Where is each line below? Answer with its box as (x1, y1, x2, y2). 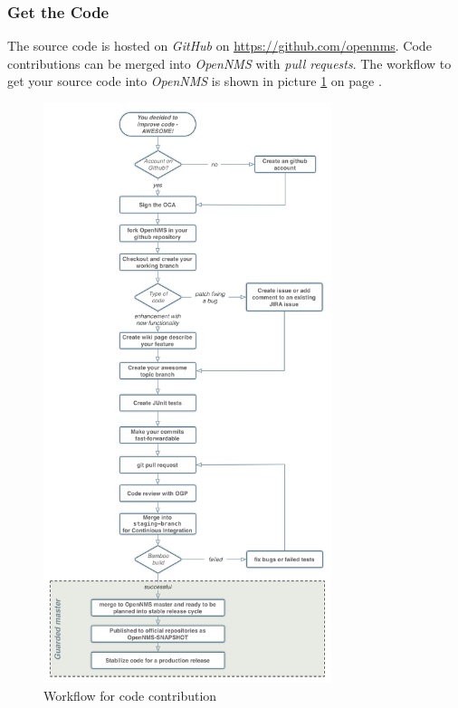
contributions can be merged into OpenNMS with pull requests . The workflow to (7, 53, 452, 72)
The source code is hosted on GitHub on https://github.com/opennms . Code (7, 36, 432, 55)
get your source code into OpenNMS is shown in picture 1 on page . (7, 72, 382, 91)
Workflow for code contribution (43, 685, 217, 704)
